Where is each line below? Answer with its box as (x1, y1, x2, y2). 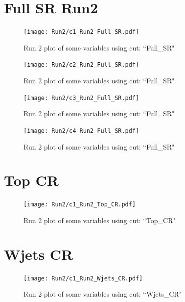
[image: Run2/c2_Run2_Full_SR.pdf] (23, 61, 139, 69)
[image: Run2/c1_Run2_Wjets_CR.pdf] (23, 275, 143, 282)
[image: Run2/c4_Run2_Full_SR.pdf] (23, 127, 139, 134)
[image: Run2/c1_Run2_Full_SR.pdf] (23, 28, 139, 36)
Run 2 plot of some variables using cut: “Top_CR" (23, 215, 176, 225)
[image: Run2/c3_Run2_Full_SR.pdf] (23, 94, 139, 101)
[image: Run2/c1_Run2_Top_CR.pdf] (23, 201, 136, 208)
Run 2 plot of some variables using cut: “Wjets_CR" (23, 289, 182, 299)
